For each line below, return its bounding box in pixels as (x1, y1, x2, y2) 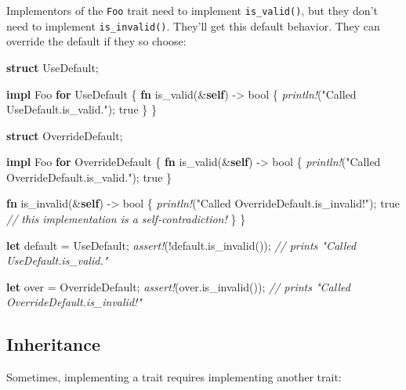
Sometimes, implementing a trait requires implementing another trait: (6, 369, 342, 385)
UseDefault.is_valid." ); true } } (6, 101, 157, 117)
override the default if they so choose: (6, 33, 187, 49)
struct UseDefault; (6, 59, 99, 75)
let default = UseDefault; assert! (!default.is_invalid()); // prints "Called (6, 237, 357, 253)
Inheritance (6, 332, 101, 356)
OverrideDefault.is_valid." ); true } (6, 168, 172, 185)
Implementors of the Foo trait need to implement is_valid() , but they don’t (6, 2, 378, 18)
